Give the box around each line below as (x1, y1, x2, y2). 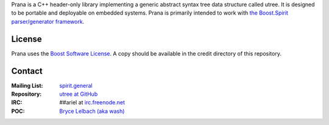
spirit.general (59, 82, 93, 89)
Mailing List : (11, 82, 43, 89)
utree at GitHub (59, 90, 98, 98)
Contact (11, 66, 43, 76)
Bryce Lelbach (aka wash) (59, 107, 125, 115)
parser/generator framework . (11, 18, 85, 25)
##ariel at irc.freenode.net (59, 99, 125, 106)
